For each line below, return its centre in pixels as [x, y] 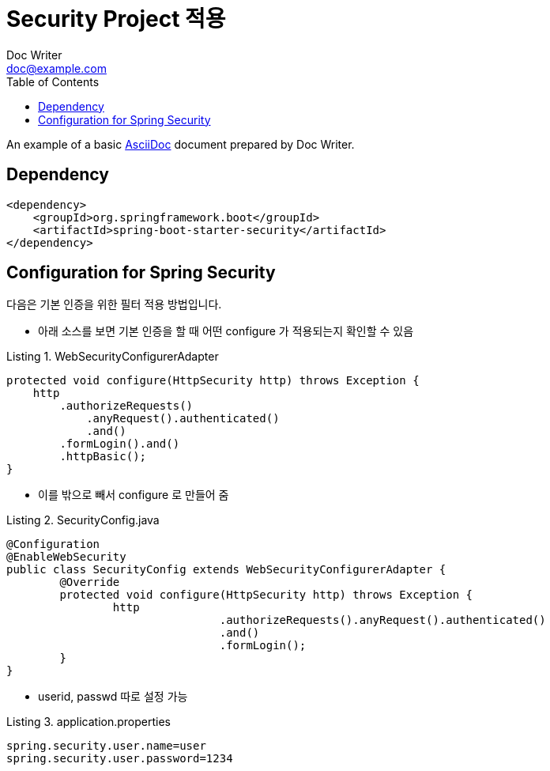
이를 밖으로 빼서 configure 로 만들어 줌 [134, 495]
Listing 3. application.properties [89, 722]
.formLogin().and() [120, 444]
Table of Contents [53, 81]
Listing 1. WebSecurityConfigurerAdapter [113, 357]
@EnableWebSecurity [66, 557]
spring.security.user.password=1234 [120, 759]
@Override [90, 582]
